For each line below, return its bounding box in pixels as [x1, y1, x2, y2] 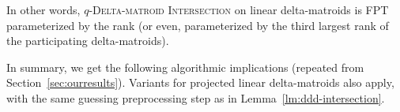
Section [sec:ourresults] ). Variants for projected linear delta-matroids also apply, [6, 74, 394, 91]
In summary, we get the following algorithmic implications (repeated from [6, 58, 364, 75]
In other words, [6, 2, 81, 17]
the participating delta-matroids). [6, 32, 169, 49]
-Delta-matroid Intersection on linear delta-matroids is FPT [89, 2, 389, 17]
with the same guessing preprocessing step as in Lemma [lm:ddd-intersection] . [6, 89, 385, 106]
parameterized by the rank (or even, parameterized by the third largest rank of [6, 17, 389, 33]
